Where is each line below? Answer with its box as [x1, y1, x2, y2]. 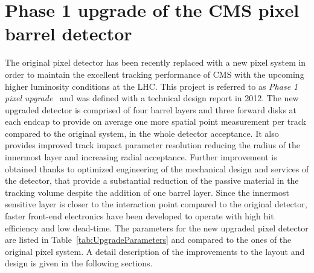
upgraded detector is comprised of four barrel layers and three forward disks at [5, 103, 297, 116]
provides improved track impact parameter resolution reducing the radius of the [5, 139, 301, 151]
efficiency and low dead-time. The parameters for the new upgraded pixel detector [5, 221, 309, 234]
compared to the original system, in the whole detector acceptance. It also [5, 127, 279, 139]
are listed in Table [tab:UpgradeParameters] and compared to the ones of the [5, 233, 292, 246]
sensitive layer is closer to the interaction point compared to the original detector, [5, 198, 307, 210]
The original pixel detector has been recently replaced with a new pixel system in [5, 56, 306, 69]
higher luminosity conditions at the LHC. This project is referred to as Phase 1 [5, 80, 298, 92]
